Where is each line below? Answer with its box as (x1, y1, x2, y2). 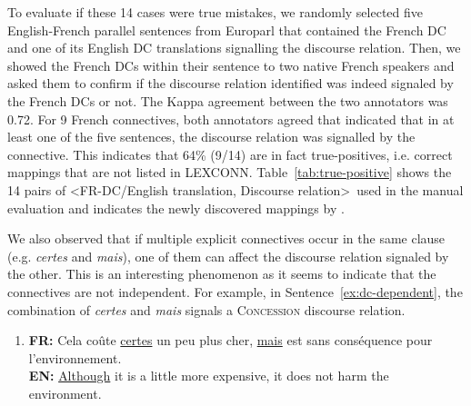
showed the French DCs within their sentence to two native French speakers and (7, 55, 455, 74)
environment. (28, 383, 102, 402)
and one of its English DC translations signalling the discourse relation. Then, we (7, 38, 461, 57)
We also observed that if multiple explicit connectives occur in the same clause (7, 229, 446, 248)
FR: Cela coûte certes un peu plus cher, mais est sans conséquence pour (28, 331, 433, 350)
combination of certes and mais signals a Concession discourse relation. (7, 300, 406, 319)
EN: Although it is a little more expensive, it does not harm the (28, 366, 389, 385)
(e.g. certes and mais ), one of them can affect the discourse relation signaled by (7, 246, 449, 265)
